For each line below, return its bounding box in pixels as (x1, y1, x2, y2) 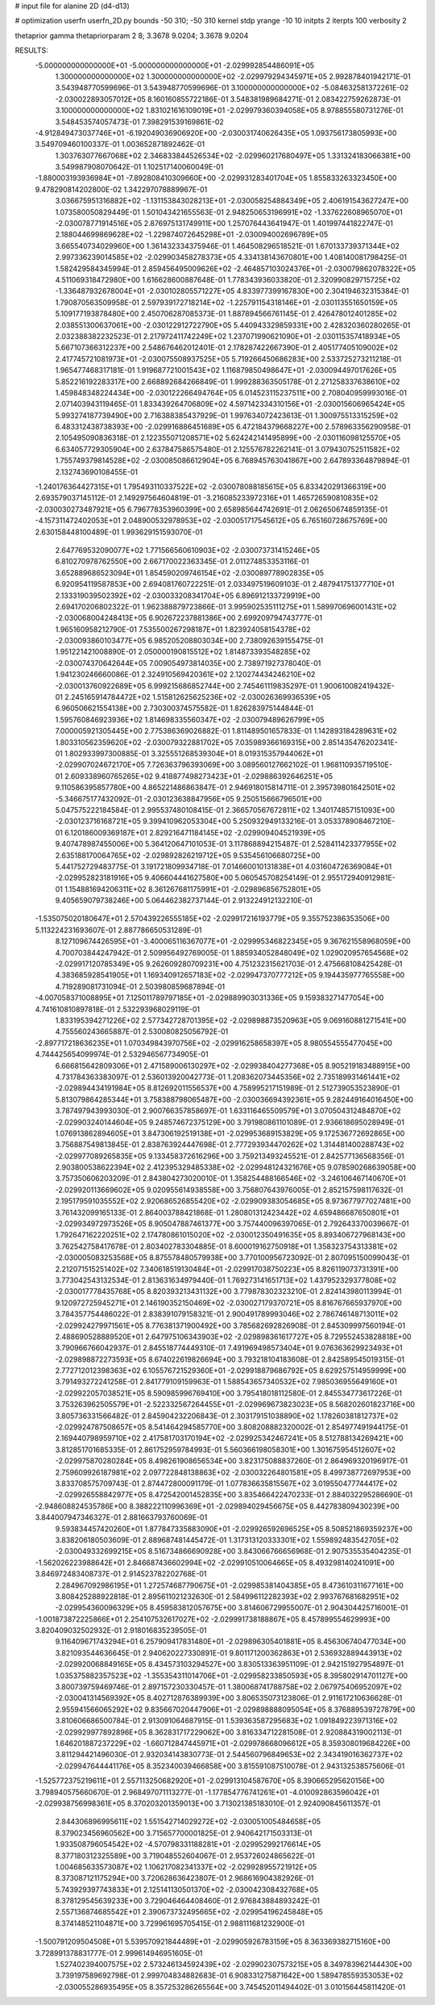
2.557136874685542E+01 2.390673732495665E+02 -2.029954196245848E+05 (55, 1907, 324, 1917)
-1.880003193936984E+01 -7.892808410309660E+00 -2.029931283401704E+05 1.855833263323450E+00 (35, 174, 397, 183)
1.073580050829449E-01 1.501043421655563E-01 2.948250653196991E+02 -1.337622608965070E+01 (55, 207, 403, 217)
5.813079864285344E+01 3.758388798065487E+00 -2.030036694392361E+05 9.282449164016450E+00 (55, 1095, 414, 1104)
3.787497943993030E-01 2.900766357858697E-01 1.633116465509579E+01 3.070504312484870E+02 (55, 1106, 402, 1116)
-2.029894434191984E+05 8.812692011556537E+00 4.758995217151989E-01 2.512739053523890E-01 (55, 1083, 400, 1093)
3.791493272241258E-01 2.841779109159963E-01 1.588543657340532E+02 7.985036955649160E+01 (55, 1377, 398, 1387)
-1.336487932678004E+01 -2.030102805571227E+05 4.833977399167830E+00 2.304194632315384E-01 (55, 287, 410, 296)
